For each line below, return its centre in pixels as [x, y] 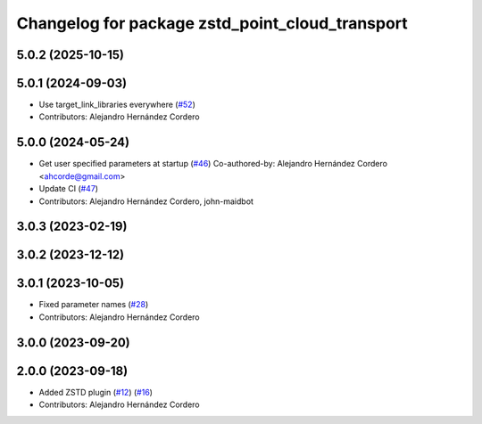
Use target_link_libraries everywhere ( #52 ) [117, 105]
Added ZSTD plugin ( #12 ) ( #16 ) [96, 392]
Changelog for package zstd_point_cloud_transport [212, 23]
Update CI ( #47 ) [68, 189]
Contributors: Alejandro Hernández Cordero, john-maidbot [146, 201]
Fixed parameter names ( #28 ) [94, 305]
